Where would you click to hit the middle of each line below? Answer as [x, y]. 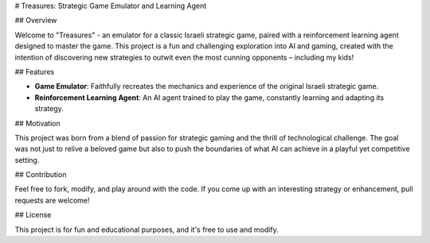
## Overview [36, 21]
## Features [35, 71]
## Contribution [41, 175]
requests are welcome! [52, 200]
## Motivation [37, 123]
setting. [27, 160]
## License [33, 215]
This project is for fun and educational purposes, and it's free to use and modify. [147, 229]
